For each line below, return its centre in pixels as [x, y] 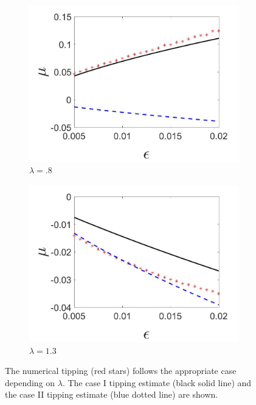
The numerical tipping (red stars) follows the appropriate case [121, 371]
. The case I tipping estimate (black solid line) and [157, 382]
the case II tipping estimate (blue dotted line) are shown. [112, 394]
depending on [30, 382]
